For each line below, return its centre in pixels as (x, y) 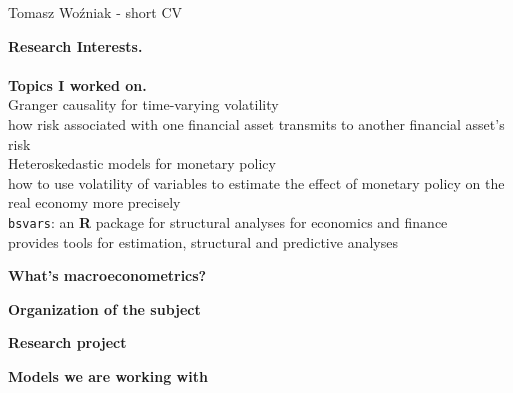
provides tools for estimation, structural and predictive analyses (203, 241)
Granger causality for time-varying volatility (143, 104)
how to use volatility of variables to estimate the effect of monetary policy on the (256, 182)
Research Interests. (75, 45)
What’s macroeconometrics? (107, 275)
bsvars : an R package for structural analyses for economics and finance (228, 221)
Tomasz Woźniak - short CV (95, 12)
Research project (67, 342)
